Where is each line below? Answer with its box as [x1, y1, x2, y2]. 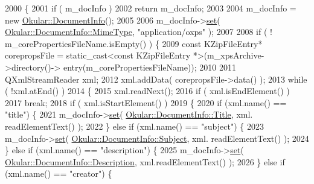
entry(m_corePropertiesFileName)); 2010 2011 [63, 60, 236, 73]
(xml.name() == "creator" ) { [5, 167, 112, 180]
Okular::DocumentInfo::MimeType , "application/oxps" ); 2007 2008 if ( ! [5, 25, 272, 38]
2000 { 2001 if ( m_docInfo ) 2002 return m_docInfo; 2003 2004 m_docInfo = [5, 2, 296, 14]
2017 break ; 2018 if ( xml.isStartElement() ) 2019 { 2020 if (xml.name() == [5, 96, 287, 109]
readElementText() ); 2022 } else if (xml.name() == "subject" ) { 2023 [5, 119, 264, 132]
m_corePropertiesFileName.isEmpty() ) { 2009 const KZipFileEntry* [5, 37, 263, 49]
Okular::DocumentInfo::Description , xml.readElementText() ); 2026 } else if [5, 155, 285, 168]
